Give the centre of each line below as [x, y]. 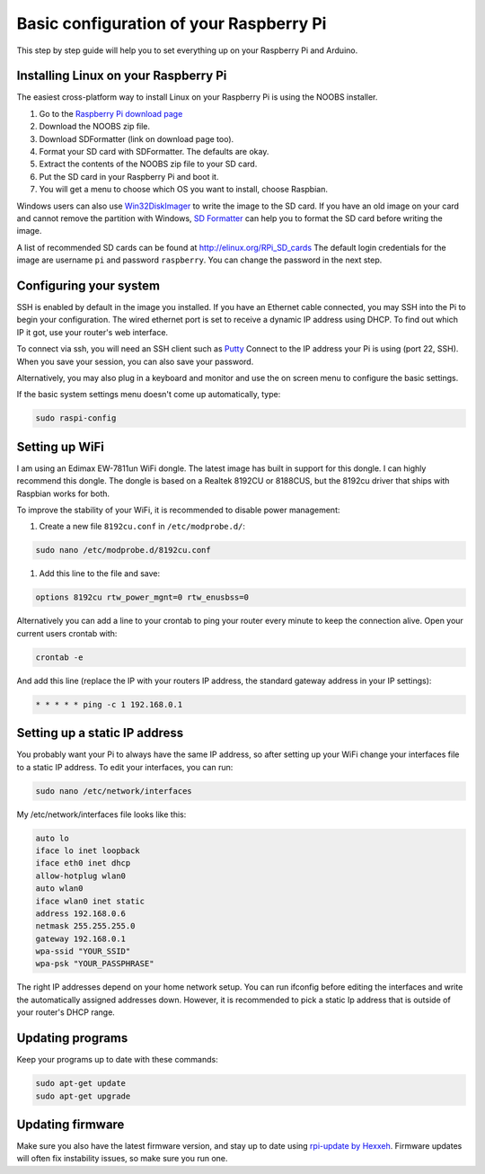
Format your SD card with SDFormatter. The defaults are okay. [154, 152]
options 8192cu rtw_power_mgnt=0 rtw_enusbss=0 [142, 597]
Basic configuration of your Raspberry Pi [172, 23]
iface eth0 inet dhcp [83, 863]
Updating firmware [71, 1124]
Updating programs [72, 1038]
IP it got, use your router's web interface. [93, 332]
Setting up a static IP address [100, 733]
